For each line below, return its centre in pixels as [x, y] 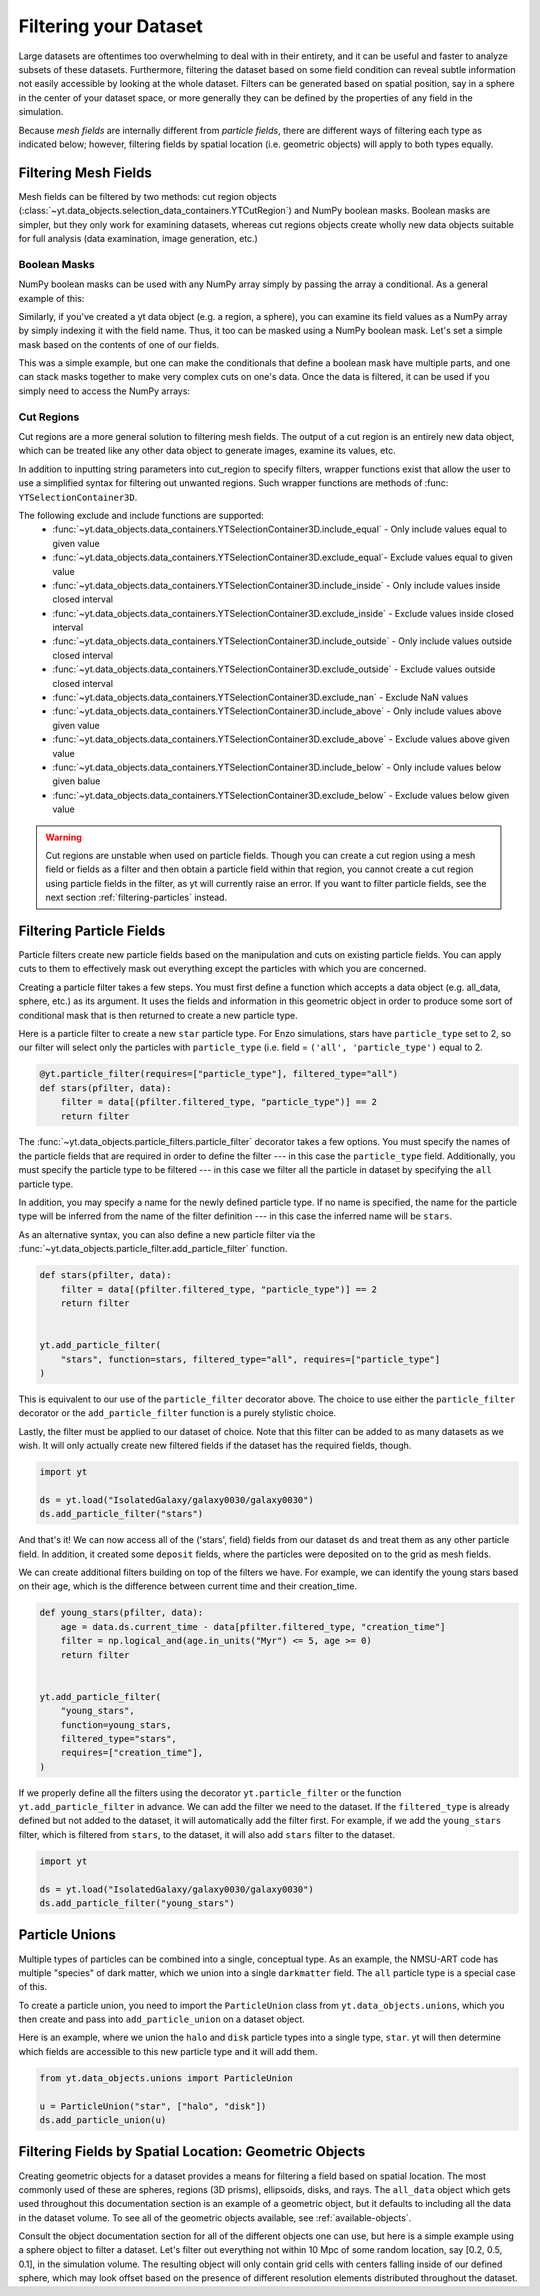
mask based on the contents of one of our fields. [119, 344]
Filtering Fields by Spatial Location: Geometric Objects [192, 2151]
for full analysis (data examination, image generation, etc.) [138, 238]
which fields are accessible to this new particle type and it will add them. [168, 2051]
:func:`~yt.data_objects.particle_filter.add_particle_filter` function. [153, 1249]
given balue [76, 781]
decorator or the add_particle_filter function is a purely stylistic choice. [177, 1413]
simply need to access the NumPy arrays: [104, 391]
